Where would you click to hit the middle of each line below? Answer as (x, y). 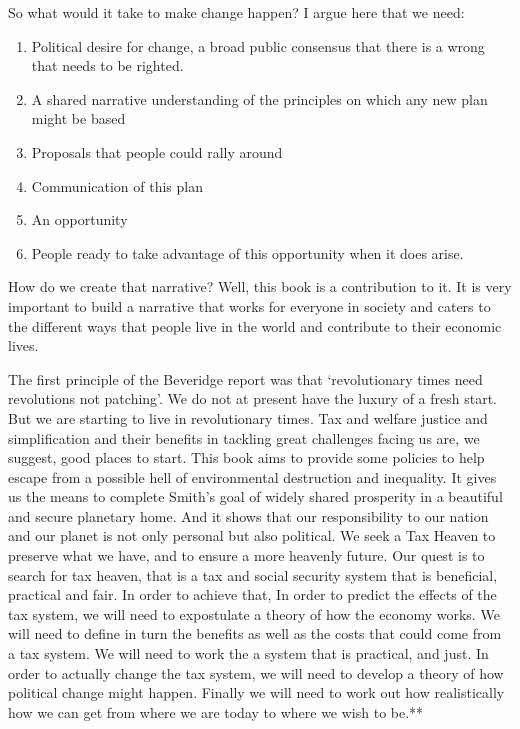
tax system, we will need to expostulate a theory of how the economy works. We (254, 613)
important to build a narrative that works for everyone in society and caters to (249, 305)
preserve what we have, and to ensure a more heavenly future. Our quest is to (246, 555)
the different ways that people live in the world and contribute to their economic (255, 325)
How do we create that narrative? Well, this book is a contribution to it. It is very (260, 286)
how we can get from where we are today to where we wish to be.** (216, 711)
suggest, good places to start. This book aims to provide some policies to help (246, 457)
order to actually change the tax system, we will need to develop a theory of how (256, 672)
